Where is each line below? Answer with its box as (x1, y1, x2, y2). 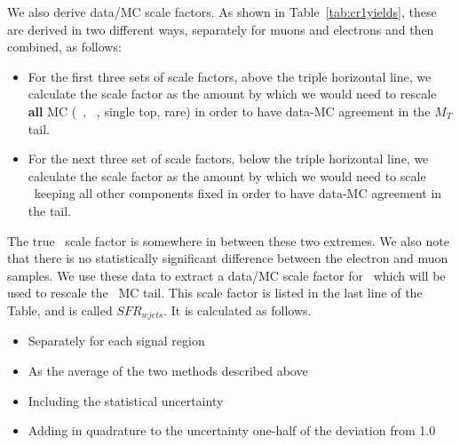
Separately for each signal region (28, 331, 205, 350)
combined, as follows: (7, 37, 122, 56)
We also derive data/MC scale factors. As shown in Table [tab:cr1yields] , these (7, 3, 437, 20)
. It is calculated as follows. (163, 300, 312, 319)
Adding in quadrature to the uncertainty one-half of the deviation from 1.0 (28, 421, 436, 440)
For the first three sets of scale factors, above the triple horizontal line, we (28, 67, 432, 85)
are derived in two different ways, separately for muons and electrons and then (7, 20, 434, 38)
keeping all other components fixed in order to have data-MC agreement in (34, 184, 442, 203)
